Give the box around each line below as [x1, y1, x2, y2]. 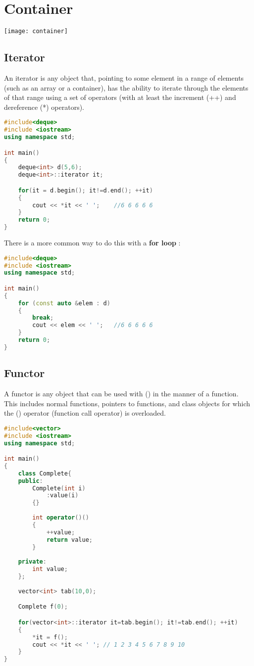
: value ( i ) [46, 492, 79, 499]
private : [18, 558, 47, 566]
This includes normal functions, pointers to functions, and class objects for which [4, 398, 250, 408]
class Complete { [18, 470, 72, 477]
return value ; [46, 536, 93, 543]
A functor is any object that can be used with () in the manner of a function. [4, 388, 239, 398]
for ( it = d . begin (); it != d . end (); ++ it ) [18, 187, 153, 194]
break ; [32, 314, 54, 322]
